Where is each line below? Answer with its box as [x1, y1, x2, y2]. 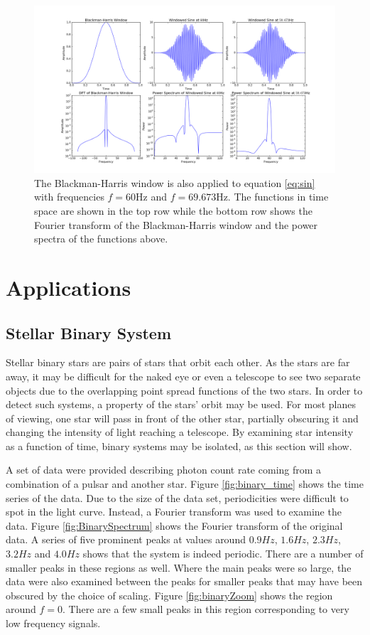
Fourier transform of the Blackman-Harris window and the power [34, 217, 318, 232]
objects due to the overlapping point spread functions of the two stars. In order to [6, 383, 363, 397]
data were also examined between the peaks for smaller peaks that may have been [6, 574, 363, 589]
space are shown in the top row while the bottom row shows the [34, 203, 312, 218]
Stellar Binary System [6, 321, 172, 343]
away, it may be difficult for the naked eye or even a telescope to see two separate [6, 368, 361, 383]
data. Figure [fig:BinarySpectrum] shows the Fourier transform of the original [6, 518, 343, 533]
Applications [6, 272, 131, 302]
